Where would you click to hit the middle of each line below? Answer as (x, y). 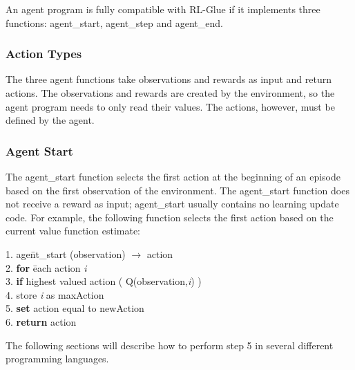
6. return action (41, 321)
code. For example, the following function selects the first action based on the (170, 217)
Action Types (44, 54)
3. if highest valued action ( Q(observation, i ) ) (104, 281)
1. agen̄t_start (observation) (66, 253)
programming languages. (57, 359)
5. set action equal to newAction (75, 308)
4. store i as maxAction (55, 294)
